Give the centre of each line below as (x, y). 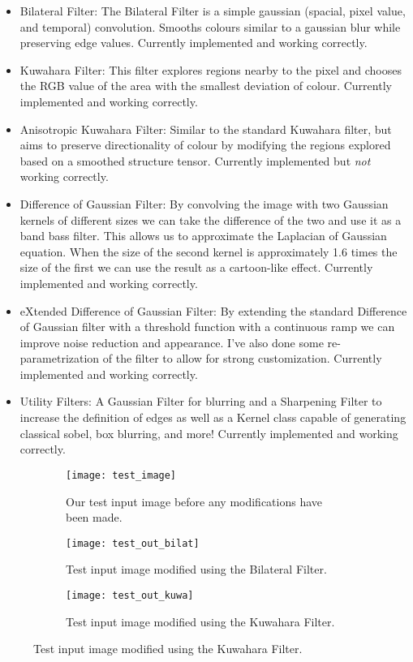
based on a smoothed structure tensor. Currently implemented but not (195, 160)
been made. (94, 517)
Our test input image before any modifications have (194, 501)
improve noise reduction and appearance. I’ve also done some (172, 342)
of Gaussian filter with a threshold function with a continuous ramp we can (207, 327)
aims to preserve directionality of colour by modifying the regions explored (205, 145)
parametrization (60, 358)
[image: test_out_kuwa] (130, 595)
